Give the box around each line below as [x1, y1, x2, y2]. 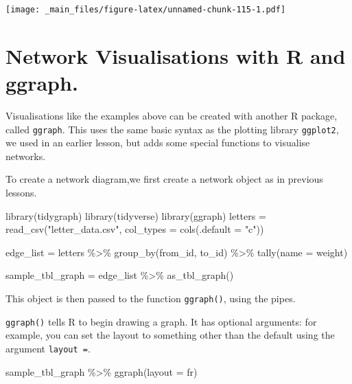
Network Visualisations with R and [5, 41, 346, 69]
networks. [5, 148, 46, 163]
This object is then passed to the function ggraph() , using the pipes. [5, 291, 296, 305]
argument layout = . [5, 341, 91, 355]
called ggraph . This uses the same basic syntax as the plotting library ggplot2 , [5, 122, 339, 136]
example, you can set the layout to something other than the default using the [5, 328, 335, 342]
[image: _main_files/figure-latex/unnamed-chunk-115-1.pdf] [5, 5, 286, 14]
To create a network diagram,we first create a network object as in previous [5, 172, 323, 186]
